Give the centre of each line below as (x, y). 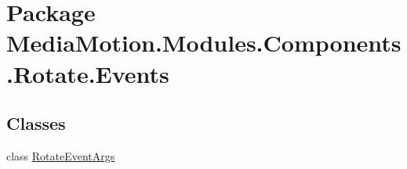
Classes (36, 123)
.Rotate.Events (88, 73)
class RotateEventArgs (61, 155)
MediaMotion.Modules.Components (204, 43)
